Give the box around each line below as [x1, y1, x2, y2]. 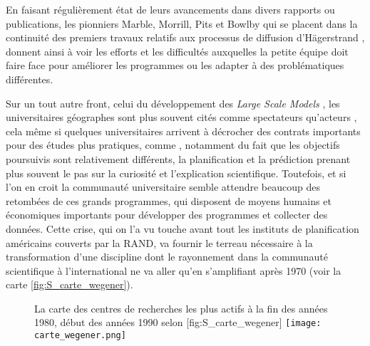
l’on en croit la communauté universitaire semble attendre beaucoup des [6, 179, 320, 194]
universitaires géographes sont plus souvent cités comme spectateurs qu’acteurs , [6, 110, 357, 125]
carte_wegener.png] [34, 330, 126, 341]
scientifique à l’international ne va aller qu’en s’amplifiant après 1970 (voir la [6, 263, 341, 278]
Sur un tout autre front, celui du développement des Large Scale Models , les [6, 95, 340, 110]
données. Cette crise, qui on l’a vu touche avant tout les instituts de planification [6, 221, 359, 236]
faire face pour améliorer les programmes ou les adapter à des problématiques [6, 58, 344, 73]
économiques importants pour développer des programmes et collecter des [6, 207, 328, 222]
